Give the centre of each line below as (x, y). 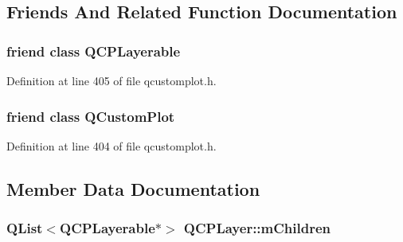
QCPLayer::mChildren (257, 228)
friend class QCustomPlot (91, 116)
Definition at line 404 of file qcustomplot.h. (112, 145)
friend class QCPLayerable (94, 51)
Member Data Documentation (133, 188)
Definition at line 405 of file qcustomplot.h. (112, 80)
